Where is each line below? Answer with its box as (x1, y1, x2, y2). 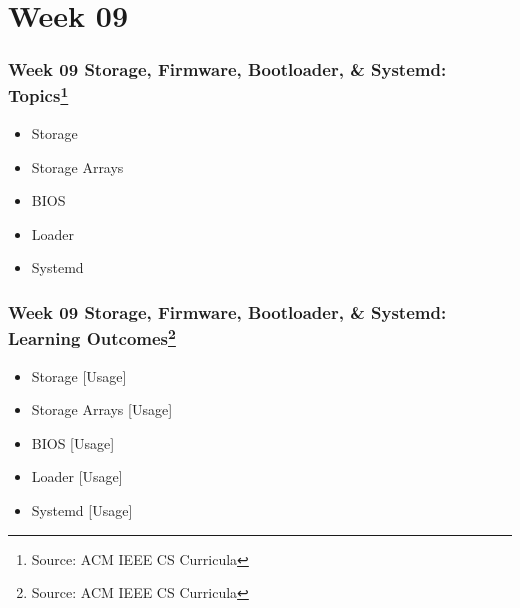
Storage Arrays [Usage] (31, 399, 173, 420)
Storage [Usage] (31, 365, 127, 386)
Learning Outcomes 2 (8, 323, 176, 351)
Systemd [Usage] (31, 499, 133, 520)
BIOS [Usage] (31, 432, 115, 453)
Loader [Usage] (31, 466, 123, 487)
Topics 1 (8, 81, 69, 108)
